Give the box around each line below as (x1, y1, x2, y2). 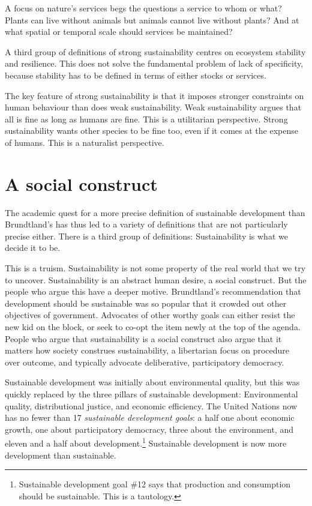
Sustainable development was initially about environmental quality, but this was (5, 376, 300, 388)
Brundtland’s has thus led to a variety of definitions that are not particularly (5, 218, 288, 230)
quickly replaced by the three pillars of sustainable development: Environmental (5, 387, 298, 400)
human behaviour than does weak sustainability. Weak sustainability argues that (5, 101, 302, 113)
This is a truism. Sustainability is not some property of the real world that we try (5, 262, 306, 274)
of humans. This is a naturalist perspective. (5, 136, 164, 148)
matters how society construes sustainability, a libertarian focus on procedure (5, 344, 290, 357)
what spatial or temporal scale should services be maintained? (5, 25, 233, 38)
